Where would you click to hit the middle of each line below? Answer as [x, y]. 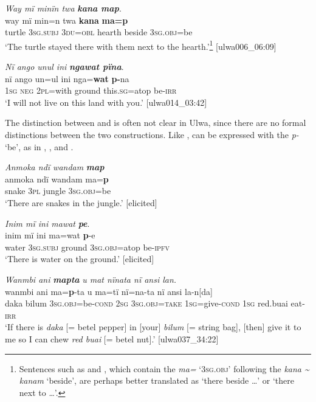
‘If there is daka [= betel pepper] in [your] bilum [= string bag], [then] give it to [153, 327]
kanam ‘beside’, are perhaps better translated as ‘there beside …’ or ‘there [157, 380]
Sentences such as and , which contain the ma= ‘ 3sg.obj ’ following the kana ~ [164, 368]
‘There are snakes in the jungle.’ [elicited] [81, 202]
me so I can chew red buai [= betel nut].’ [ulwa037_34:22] [112, 338]
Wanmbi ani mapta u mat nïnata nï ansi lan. [91, 279]
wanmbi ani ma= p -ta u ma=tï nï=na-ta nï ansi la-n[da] [109, 291]
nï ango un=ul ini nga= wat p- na [67, 78]
